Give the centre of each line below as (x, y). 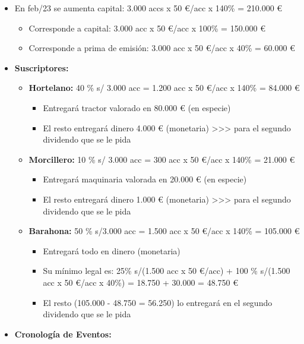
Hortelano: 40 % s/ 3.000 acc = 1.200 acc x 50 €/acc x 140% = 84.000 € (164, 88)
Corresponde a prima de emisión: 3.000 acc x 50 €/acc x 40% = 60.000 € (162, 48)
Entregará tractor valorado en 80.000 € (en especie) (137, 107)
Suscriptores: (42, 67)
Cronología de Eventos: (63, 334)
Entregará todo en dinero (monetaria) (112, 250)
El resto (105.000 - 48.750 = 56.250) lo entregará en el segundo (158, 302)
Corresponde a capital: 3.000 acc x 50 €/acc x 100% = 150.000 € (147, 28)
